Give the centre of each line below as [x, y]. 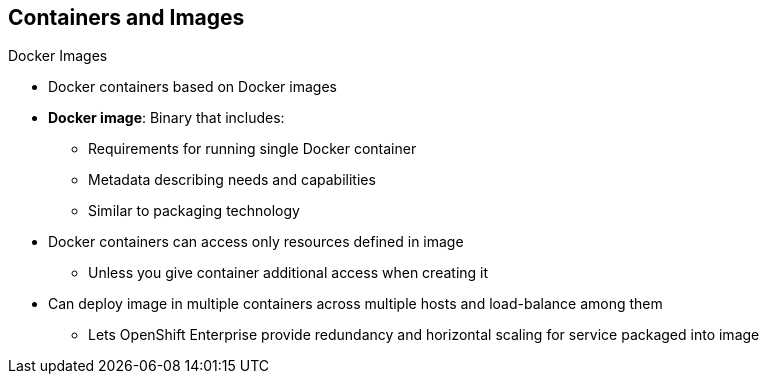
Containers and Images [126, 17]
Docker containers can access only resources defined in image [256, 242]
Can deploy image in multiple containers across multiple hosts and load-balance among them [355, 304]
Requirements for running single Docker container [252, 149]
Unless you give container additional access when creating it [288, 273]
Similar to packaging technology [194, 211]
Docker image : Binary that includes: [166, 118]
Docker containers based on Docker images [192, 87]
